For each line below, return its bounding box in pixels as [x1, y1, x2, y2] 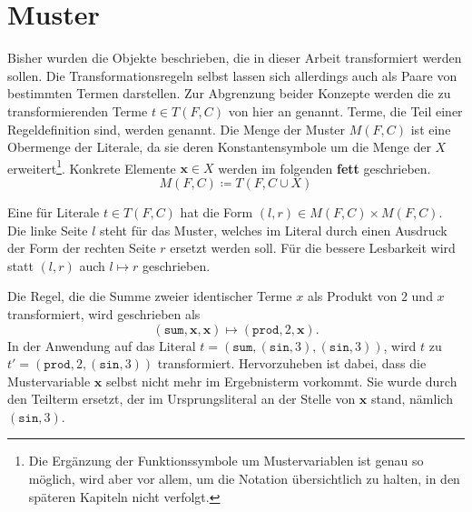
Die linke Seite [7, 220, 88, 239]
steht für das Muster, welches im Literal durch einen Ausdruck [99, 220, 447, 239]
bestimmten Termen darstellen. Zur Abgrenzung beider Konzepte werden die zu [7, 84, 451, 103]
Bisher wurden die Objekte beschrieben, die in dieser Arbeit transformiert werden [7, 48, 462, 67]
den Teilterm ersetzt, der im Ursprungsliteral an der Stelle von [7, 389, 356, 408]
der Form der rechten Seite [7, 238, 156, 257]
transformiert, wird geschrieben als [7, 304, 201, 323]
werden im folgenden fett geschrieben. [218, 158, 431, 177]
